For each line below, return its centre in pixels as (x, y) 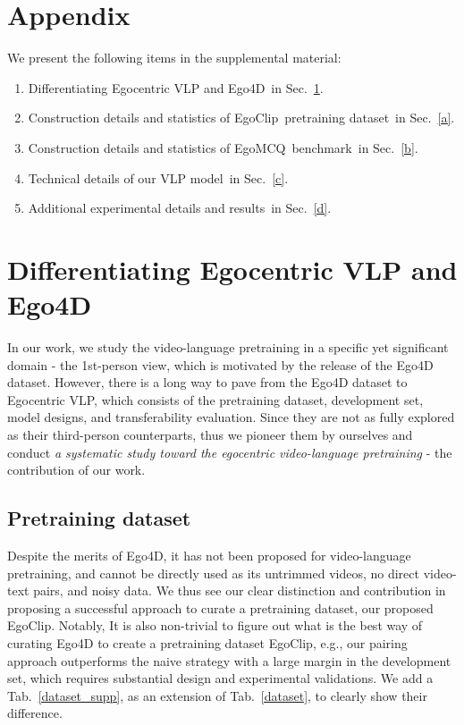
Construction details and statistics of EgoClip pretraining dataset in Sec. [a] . (241, 118)
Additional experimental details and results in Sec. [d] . (180, 208)
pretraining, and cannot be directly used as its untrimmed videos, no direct (213, 573)
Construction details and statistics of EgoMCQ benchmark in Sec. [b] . (223, 147)
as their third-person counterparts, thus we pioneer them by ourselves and (210, 434)
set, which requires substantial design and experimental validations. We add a (220, 678)
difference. (35, 713)
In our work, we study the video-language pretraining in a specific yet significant (228, 347)
